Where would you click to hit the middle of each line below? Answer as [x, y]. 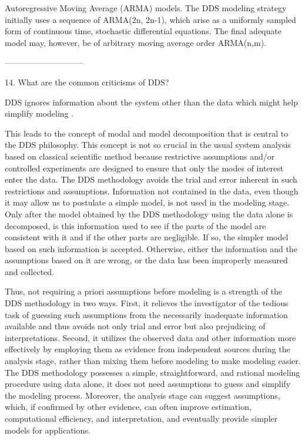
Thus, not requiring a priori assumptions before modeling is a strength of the [144, 291]
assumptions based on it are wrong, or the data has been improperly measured [146, 260]
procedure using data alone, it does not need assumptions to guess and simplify [148, 384]
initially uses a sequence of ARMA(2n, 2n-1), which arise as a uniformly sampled [150, 19]
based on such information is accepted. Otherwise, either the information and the [151, 248]
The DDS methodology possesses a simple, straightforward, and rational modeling [152, 372]
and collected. [29, 271]
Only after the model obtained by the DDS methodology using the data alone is [149, 214]
